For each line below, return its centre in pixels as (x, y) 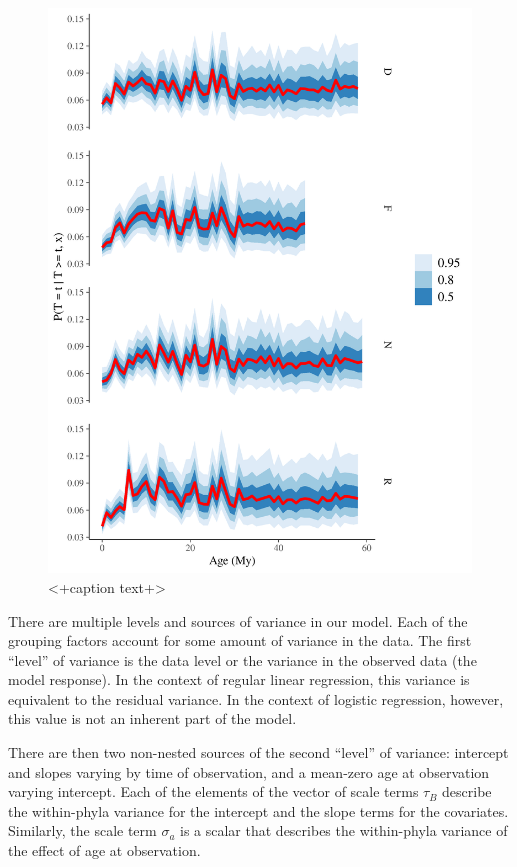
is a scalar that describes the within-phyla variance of (344, 830)
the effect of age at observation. (104, 850)
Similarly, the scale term (82, 830)
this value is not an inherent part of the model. (152, 718)
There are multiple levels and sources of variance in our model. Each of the (238, 620)
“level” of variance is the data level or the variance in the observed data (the (242, 659)
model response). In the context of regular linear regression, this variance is (239, 679)
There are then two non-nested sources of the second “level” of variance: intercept (258, 752)
